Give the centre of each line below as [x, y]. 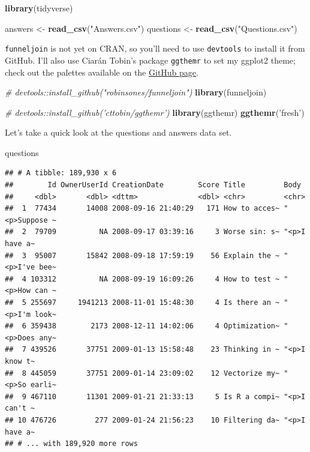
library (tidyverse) [39, 8]
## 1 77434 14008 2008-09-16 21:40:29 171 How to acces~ [142, 209]
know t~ [20, 361]
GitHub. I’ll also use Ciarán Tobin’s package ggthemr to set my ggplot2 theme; [150, 60]
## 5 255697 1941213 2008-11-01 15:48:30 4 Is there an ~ [142, 303]
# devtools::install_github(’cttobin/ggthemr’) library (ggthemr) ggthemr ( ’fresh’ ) [155, 112]
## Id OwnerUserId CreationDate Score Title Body [153, 185]
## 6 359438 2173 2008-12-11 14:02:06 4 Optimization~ [142, 326]
